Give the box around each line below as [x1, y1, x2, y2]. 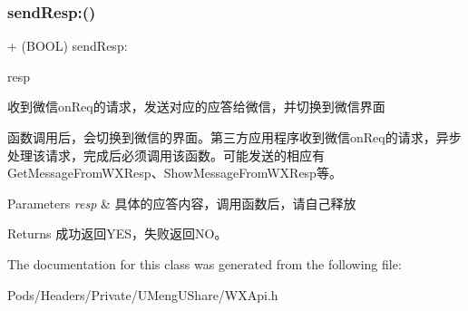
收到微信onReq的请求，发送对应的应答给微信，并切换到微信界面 [7, 97, 385, 116]
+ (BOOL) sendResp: [7, 36, 128, 55]
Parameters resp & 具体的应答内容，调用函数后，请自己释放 [7, 193, 356, 212]
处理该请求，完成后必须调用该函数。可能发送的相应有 [7, 145, 325, 164]
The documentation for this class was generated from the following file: [7, 254, 402, 273]
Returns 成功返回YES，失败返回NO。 [7, 224, 228, 243]
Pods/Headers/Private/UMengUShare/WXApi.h [7, 285, 278, 304]
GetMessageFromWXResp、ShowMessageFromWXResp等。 [7, 163, 342, 182]
